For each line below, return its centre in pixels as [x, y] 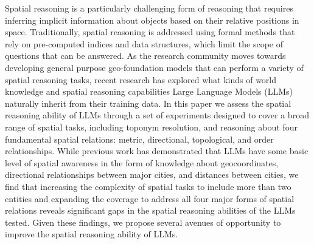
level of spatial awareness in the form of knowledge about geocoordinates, [142, 162]
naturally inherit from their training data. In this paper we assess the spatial [148, 103]
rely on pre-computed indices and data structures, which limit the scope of [144, 43]
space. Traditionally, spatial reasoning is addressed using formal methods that [150, 32]
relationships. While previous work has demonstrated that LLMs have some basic [157, 151]
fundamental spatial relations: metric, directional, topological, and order [139, 139]
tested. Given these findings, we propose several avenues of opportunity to [143, 222]
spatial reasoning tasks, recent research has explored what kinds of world [141, 79]
